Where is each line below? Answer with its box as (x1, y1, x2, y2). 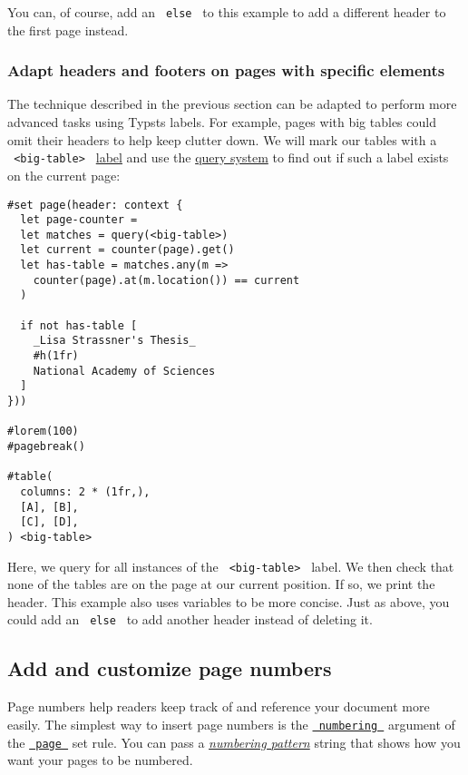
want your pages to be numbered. (7, 750, 193, 770)
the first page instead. (7, 20, 129, 39)
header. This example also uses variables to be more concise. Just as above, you (7, 592, 450, 611)
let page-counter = (20, 213, 138, 227)
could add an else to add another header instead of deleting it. (7, 610, 373, 629)
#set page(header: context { (7, 198, 183, 211)
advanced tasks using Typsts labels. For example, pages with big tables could (7, 113, 436, 132)
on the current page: (7, 165, 121, 184)
